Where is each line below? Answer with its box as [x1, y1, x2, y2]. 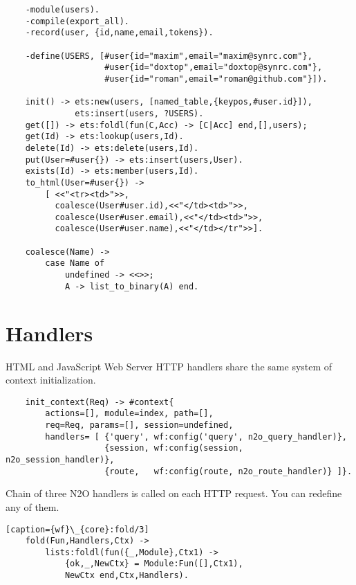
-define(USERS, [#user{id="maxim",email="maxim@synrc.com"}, [25, 51, 312, 61]
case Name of [45, 258, 105, 269]
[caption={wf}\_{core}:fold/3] [6, 524, 149, 534]
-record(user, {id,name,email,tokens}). [25, 28, 214, 38]
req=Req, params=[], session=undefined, [45, 420, 234, 431]
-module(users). [25, 5, 100, 15]
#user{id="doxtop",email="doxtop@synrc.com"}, [104, 62, 323, 73]
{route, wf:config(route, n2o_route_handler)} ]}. [104, 466, 353, 476]
